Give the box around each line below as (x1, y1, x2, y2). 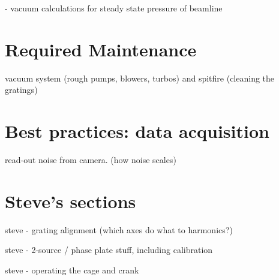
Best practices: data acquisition (5, 119, 269, 143)
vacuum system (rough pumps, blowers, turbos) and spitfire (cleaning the (5, 71, 275, 84)
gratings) (5, 83, 38, 96)
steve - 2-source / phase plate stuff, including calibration (5, 243, 213, 256)
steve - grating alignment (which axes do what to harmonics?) (5, 223, 233, 236)
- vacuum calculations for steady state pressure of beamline (5, 2, 223, 14)
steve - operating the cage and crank (5, 263, 139, 276)
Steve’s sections (5, 188, 136, 213)
